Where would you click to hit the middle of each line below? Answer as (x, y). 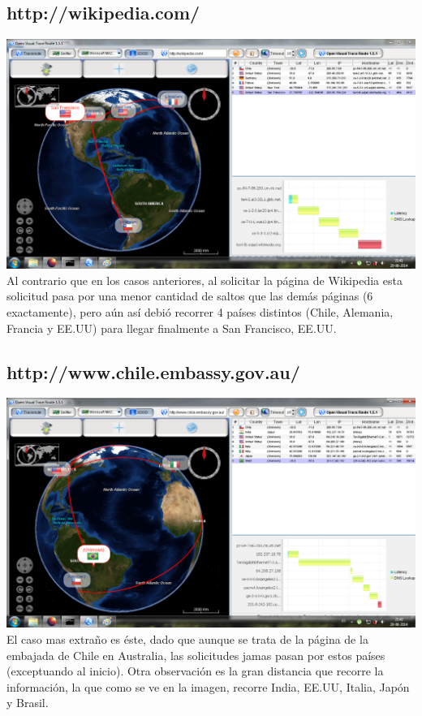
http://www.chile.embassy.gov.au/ (153, 371)
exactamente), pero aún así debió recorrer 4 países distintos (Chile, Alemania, (200, 311)
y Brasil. (28, 703)
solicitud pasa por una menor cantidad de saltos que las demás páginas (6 (190, 296)
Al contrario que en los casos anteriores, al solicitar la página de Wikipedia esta (205, 280)
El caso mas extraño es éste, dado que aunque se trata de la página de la (187, 638)
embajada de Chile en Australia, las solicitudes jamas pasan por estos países (196, 655)
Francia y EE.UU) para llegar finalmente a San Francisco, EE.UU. (172, 328)
